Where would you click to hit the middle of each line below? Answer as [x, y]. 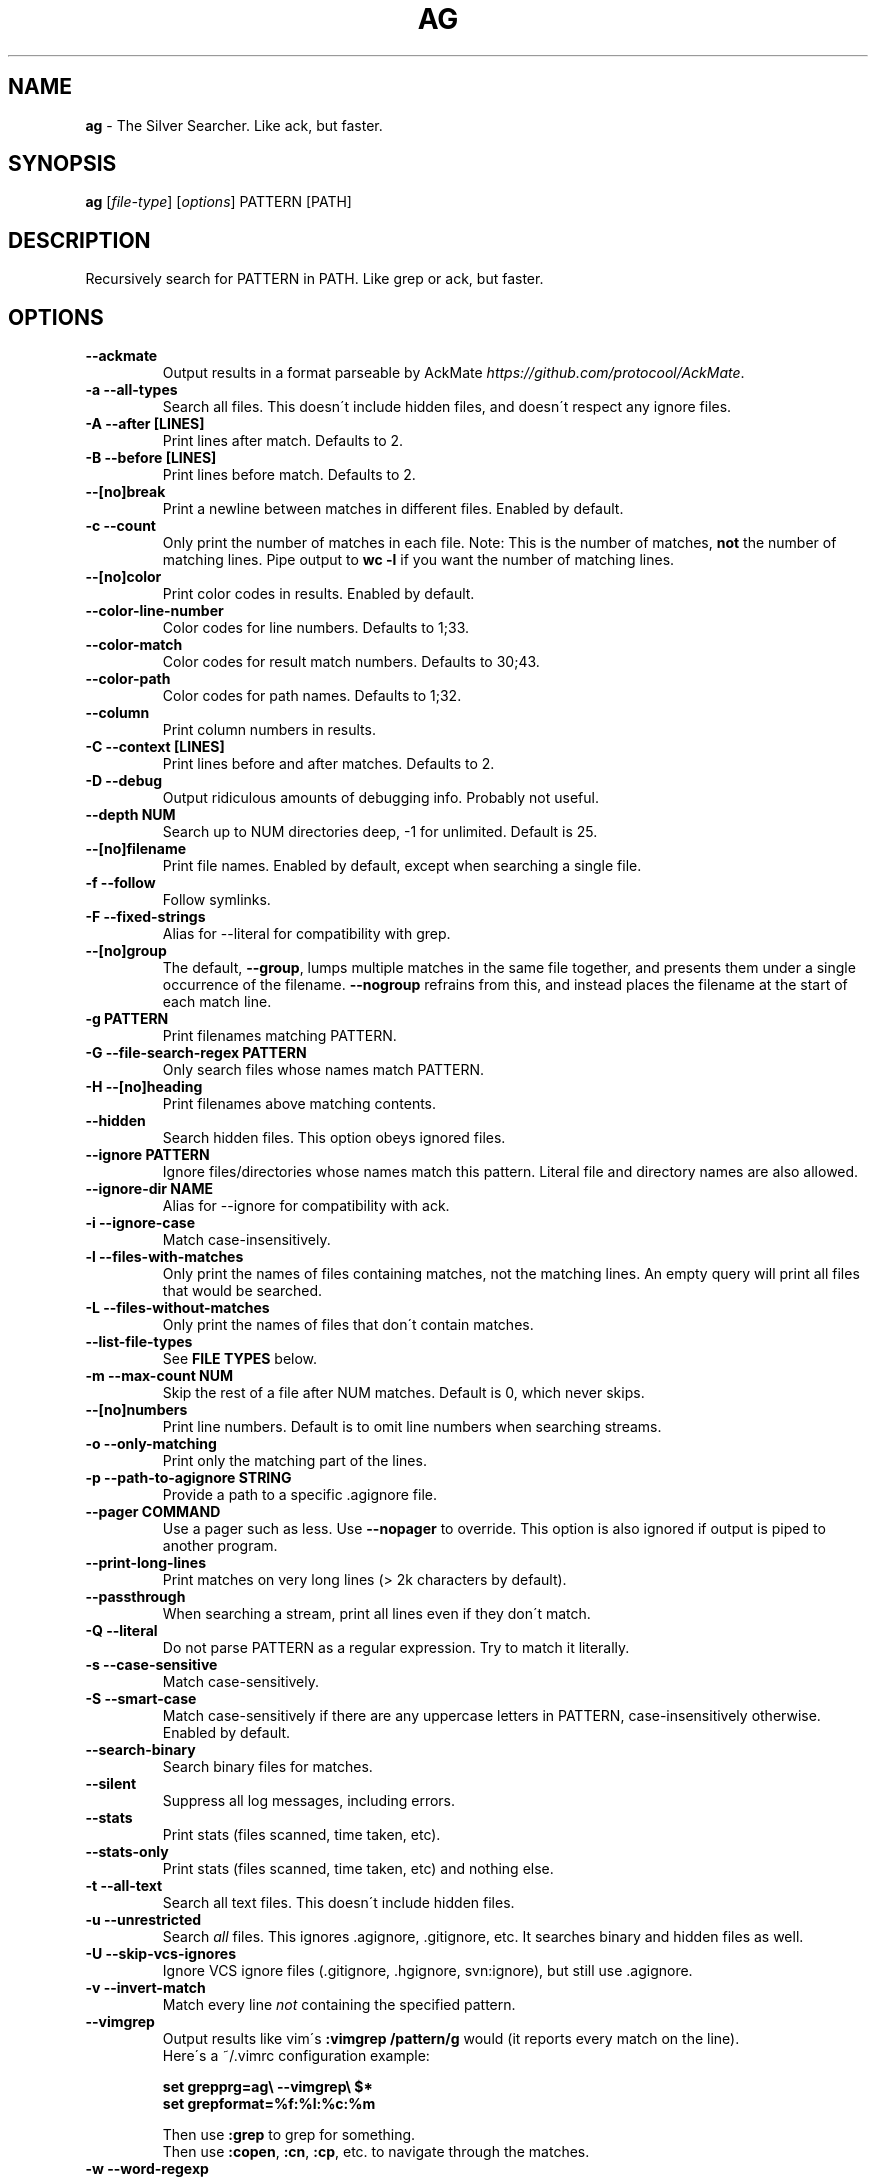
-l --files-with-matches [164, 1257]
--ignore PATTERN [147, 1155]
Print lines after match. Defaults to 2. [283, 441]
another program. [220, 1546]
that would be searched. [242, 1291]
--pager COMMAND [153, 1512]
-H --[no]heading [144, 1087]
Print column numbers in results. [269, 730]
